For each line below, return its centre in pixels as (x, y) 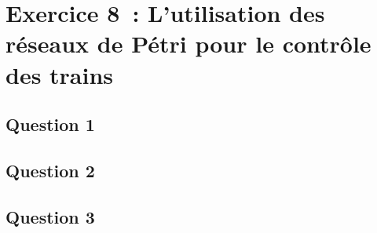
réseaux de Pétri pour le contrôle (188, 44)
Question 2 (50, 170)
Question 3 (50, 216)
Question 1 (50, 124)
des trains (60, 74)
